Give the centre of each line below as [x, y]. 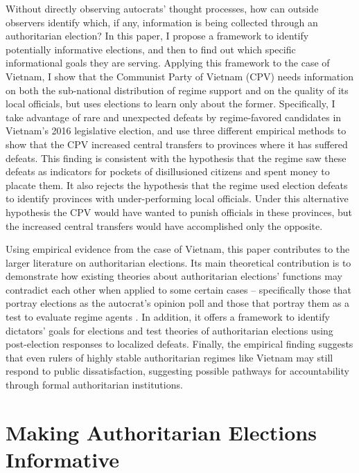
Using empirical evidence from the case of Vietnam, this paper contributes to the [178, 249]
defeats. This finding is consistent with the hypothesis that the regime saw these [176, 158]
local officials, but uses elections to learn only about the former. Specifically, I [170, 104]
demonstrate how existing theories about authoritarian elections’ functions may [174, 276]
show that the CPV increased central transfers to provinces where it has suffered [177, 144]
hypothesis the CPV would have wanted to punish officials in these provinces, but [179, 212]
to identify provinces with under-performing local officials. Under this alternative [177, 198]
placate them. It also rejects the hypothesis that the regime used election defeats [177, 185]
